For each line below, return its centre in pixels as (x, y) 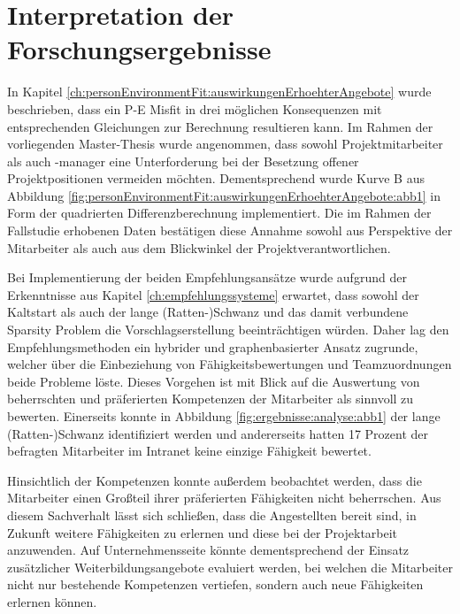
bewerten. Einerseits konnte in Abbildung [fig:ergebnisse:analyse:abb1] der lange (224, 416)
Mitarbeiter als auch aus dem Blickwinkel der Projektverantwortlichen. (199, 247)
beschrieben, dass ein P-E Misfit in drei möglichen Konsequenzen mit (195, 108)
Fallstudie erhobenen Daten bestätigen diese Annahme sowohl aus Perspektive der (230, 230)
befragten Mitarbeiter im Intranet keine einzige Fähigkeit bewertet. (189, 451)
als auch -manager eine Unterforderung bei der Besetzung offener (183, 161)
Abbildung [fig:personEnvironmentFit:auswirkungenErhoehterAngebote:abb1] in (224, 195)
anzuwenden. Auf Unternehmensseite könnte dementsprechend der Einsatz (208, 550)
